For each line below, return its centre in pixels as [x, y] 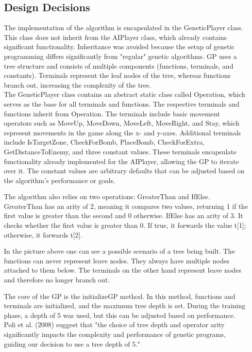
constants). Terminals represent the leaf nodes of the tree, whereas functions [117, 75]
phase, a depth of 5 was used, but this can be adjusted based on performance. [120, 315]
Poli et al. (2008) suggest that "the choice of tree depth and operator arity [114, 324]
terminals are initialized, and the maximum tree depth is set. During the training [125, 306]
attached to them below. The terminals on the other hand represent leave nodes [123, 270]
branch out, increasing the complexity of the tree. [78, 84]
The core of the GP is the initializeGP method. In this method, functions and [120, 296]
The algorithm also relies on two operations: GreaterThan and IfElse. [107, 196]
